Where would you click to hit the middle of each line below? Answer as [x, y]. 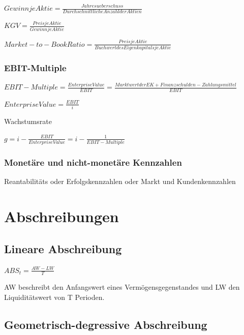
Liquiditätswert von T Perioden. [54, 297]
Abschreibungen [62, 216]
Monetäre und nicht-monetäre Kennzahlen [93, 162]
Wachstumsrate [28, 121]
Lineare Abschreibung [63, 248]
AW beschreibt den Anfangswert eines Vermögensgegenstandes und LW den [122, 287]
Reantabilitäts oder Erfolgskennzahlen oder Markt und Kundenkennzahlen [120, 181]
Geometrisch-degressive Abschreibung [106, 324]
